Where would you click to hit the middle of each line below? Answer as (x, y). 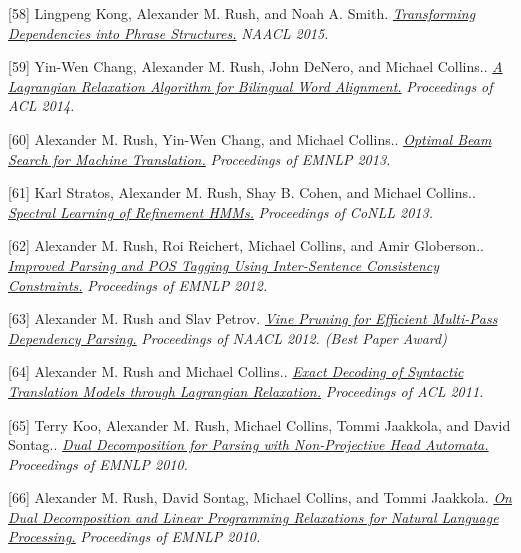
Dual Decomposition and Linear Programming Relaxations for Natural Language (253, 516)
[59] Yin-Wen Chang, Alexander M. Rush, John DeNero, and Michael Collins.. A (255, 66)
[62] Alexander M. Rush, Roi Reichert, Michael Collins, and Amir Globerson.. (246, 245)
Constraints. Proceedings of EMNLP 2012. (138, 284)
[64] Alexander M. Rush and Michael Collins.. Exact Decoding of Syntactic (236, 371)
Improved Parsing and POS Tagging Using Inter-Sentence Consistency (224, 264)
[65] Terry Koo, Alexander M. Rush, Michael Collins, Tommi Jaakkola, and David (259, 424)
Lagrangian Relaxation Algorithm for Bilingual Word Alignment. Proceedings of (250, 85)
